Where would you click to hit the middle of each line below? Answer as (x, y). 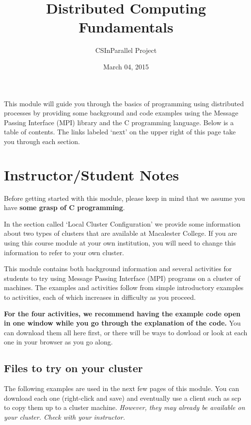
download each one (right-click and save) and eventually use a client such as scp (123, 398)
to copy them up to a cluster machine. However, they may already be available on (125, 407)
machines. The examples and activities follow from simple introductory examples (124, 287)
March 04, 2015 (126, 66)
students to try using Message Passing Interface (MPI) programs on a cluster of (122, 278)
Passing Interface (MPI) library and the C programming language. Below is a (119, 122)
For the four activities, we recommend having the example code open (122, 313)
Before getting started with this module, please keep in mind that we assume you (125, 198)
